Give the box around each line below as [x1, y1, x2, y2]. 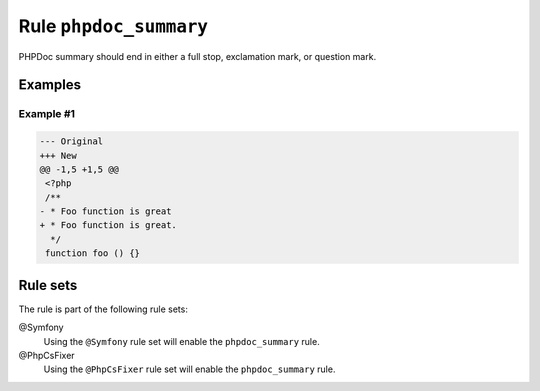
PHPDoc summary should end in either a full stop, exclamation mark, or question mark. [18, 50, 377, 62]
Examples [18, 76, 82, 94]
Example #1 [18, 107, 75, 121]
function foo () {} [45, 248, 140, 259]
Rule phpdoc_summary [18, 15, 209, 37]
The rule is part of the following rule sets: [18, 303, 189, 315]
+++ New [39, 150, 77, 161]
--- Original [39, 136, 104, 147]
